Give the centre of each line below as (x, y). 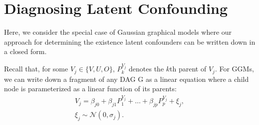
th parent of (188, 69)
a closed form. (25, 51)
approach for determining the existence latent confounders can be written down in (130, 41)
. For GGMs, (234, 69)
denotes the (146, 69)
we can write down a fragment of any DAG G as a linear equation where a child (127, 79)
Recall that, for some (36, 69)
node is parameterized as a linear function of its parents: (90, 89)
